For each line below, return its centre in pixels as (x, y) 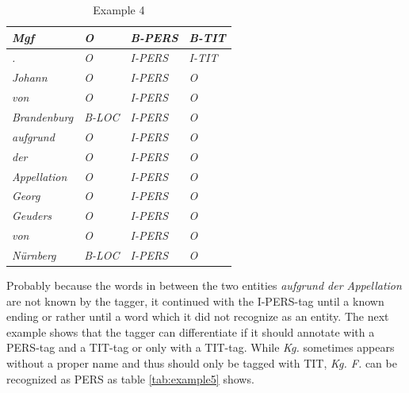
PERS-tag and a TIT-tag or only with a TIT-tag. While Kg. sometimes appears (201, 347)
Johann (30, 77)
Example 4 (119, 10)
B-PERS (154, 37)
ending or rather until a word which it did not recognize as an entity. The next (198, 316)
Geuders (32, 216)
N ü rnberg (34, 254)
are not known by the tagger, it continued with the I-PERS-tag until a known (195, 301)
